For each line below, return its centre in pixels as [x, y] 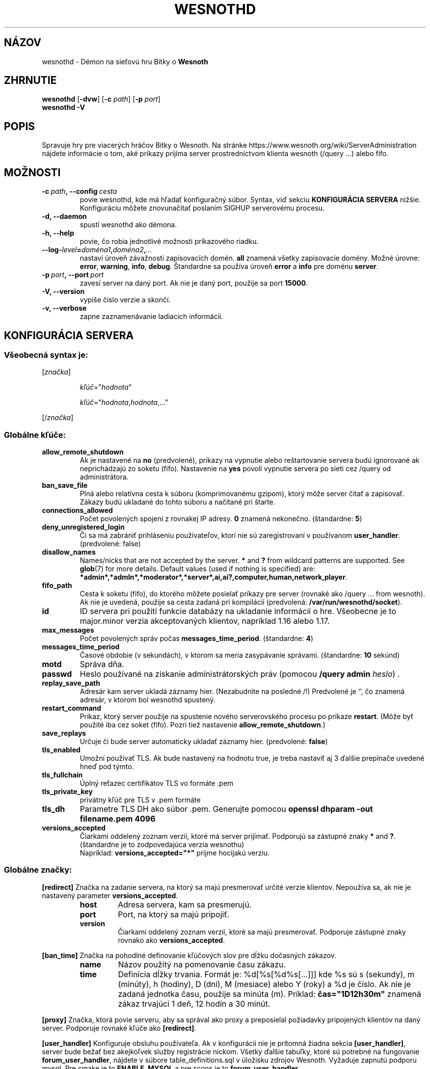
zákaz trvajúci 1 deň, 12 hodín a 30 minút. [194, 1003]
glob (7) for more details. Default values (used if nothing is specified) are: [198, 569]
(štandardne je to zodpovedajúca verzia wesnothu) [162, 845]
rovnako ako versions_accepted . [172, 940]
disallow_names [69, 552]
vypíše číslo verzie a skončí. [125, 300]
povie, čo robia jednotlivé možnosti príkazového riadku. [169, 241]
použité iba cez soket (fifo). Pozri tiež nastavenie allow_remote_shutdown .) [202, 725]
